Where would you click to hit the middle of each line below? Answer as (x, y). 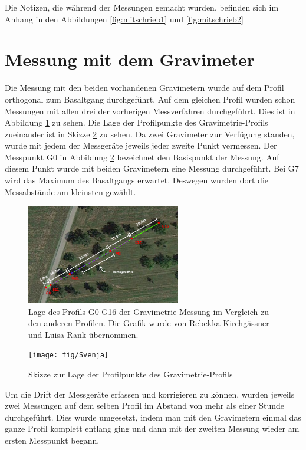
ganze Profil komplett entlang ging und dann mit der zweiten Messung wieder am (152, 428)
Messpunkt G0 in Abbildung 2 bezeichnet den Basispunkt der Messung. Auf (142, 157)
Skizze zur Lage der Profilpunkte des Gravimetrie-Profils (131, 374)
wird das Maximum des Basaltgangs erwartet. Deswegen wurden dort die (136, 180)
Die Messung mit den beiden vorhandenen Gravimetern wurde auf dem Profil (144, 88)
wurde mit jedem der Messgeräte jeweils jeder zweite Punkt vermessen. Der (141, 145)
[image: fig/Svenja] (69, 355)
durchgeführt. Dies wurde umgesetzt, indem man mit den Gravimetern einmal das (153, 417)
